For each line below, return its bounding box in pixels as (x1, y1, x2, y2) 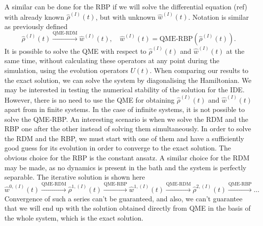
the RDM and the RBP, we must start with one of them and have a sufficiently (4, 133, 244, 143)
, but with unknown (95, 11, 156, 22)
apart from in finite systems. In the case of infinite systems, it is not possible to (4, 104, 245, 114)
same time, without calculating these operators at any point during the (4, 55, 220, 66)
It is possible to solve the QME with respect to (4, 45, 147, 56)
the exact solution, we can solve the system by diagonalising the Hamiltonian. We (4, 75, 252, 85)
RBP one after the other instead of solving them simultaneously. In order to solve (4, 123, 251, 134)
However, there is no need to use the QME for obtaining (4, 94, 175, 105)
